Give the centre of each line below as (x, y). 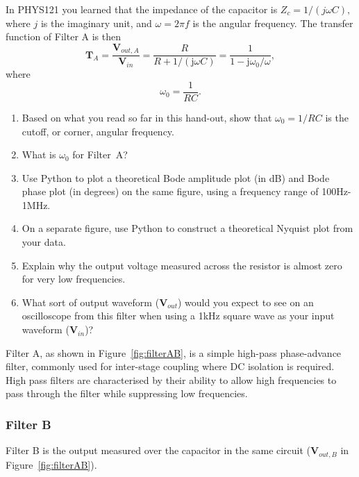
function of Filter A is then (63, 36)
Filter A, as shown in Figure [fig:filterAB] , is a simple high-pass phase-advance (174, 352)
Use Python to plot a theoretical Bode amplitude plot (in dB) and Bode (176, 177)
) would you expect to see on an (246, 302)
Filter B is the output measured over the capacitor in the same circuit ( (158, 450)
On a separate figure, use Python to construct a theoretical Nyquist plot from (187, 228)
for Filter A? (100, 154)
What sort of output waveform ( (91, 302)
